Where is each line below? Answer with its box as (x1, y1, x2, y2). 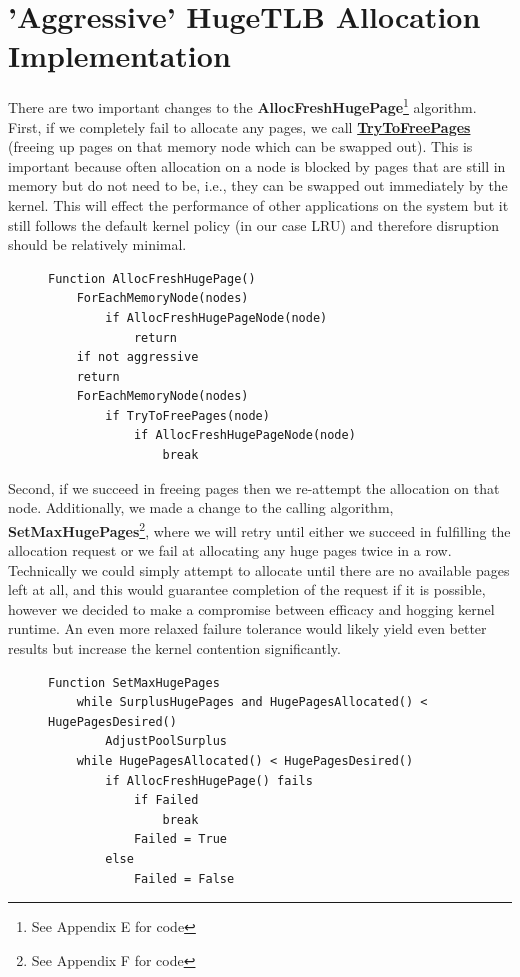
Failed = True (133, 832, 227, 847)
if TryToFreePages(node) (105, 408, 270, 423)
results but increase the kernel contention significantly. (8, 638, 341, 659)
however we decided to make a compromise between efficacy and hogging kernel (8, 598, 495, 619)
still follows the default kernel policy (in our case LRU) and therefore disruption (8, 214, 499, 235)
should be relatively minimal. (8, 234, 187, 255)
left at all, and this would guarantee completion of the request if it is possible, (8, 579, 486, 600)
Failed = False (133, 871, 235, 886)
